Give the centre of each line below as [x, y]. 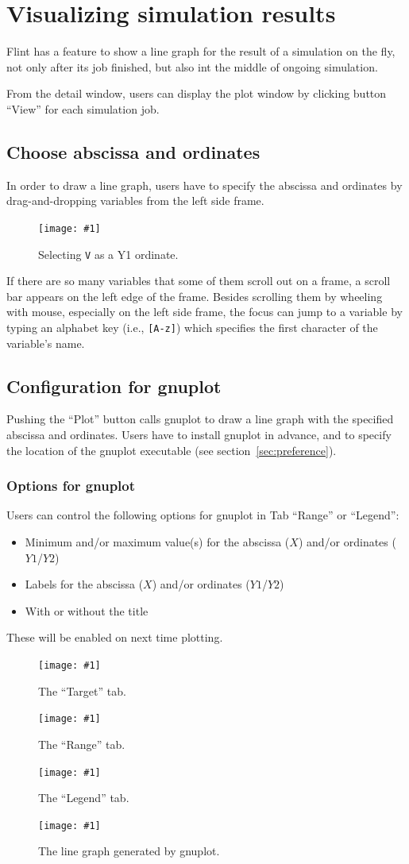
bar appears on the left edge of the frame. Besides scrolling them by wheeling [195, 296]
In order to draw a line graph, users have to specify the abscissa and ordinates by [204, 185]
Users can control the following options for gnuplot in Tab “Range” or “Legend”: [203, 515]
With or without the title [87, 610]
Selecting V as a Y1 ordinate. [108, 254]
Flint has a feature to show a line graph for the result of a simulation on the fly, [201, 51]
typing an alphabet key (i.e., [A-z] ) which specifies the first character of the [192, 327]
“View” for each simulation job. [83, 108]
